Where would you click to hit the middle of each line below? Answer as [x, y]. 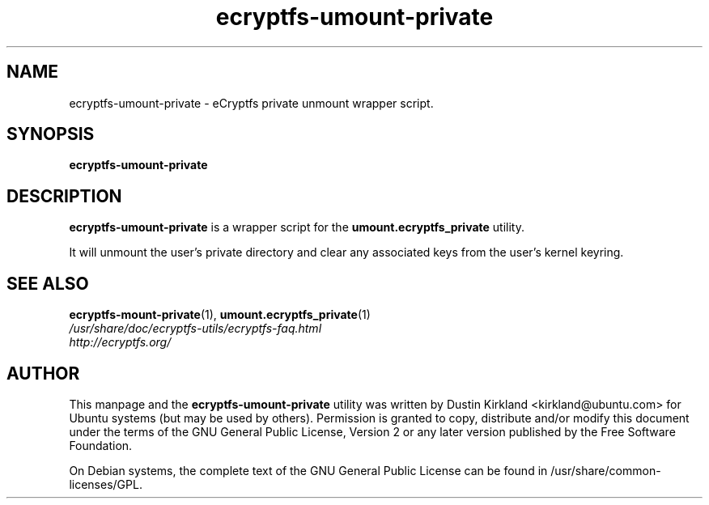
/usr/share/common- [606, 470]
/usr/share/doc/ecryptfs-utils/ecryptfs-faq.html [195, 329]
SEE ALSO [48, 283]
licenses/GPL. [106, 484]
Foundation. [101, 445]
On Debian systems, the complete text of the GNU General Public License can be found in [308, 470]
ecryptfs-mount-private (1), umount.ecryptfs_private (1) [220, 315]
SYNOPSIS [51, 134]
